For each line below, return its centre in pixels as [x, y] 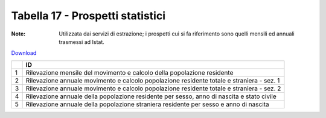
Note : [18, 34]
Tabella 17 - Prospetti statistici [88, 16]
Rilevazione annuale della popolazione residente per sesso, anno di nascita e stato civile [151, 96]
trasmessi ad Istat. [82, 42]
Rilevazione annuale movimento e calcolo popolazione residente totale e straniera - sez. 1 [153, 80]
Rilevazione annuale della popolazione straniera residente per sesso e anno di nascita [148, 104]
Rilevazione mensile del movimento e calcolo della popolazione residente [129, 72]
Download [24, 53]
